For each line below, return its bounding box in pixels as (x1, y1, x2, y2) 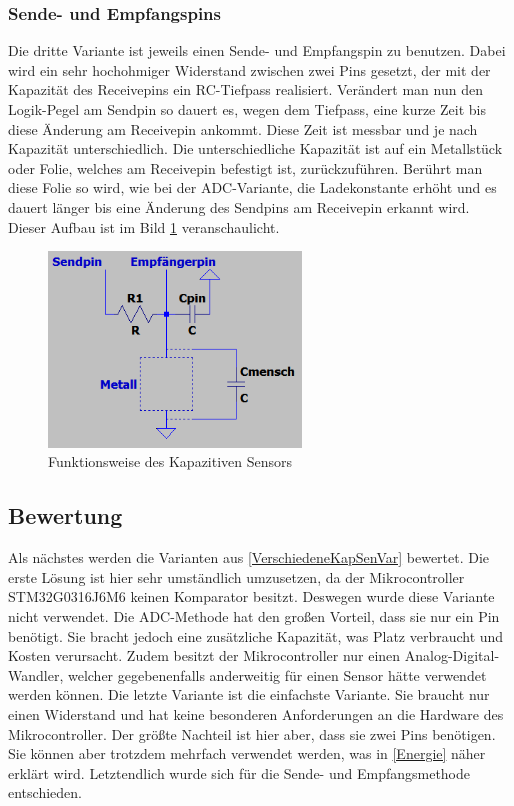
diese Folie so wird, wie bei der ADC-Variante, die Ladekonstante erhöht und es (8, 177, 497, 198)
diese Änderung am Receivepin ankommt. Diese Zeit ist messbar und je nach (8, 118, 478, 139)
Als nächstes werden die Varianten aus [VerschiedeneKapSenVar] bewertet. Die (8, 547, 490, 568)
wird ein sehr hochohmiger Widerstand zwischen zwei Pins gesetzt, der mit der (8, 59, 491, 80)
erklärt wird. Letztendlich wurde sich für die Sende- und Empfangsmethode (8, 762, 470, 783)
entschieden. (8, 782, 82, 803)
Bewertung (8, 500, 123, 531)
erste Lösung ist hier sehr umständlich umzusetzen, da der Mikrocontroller (8, 566, 465, 587)
